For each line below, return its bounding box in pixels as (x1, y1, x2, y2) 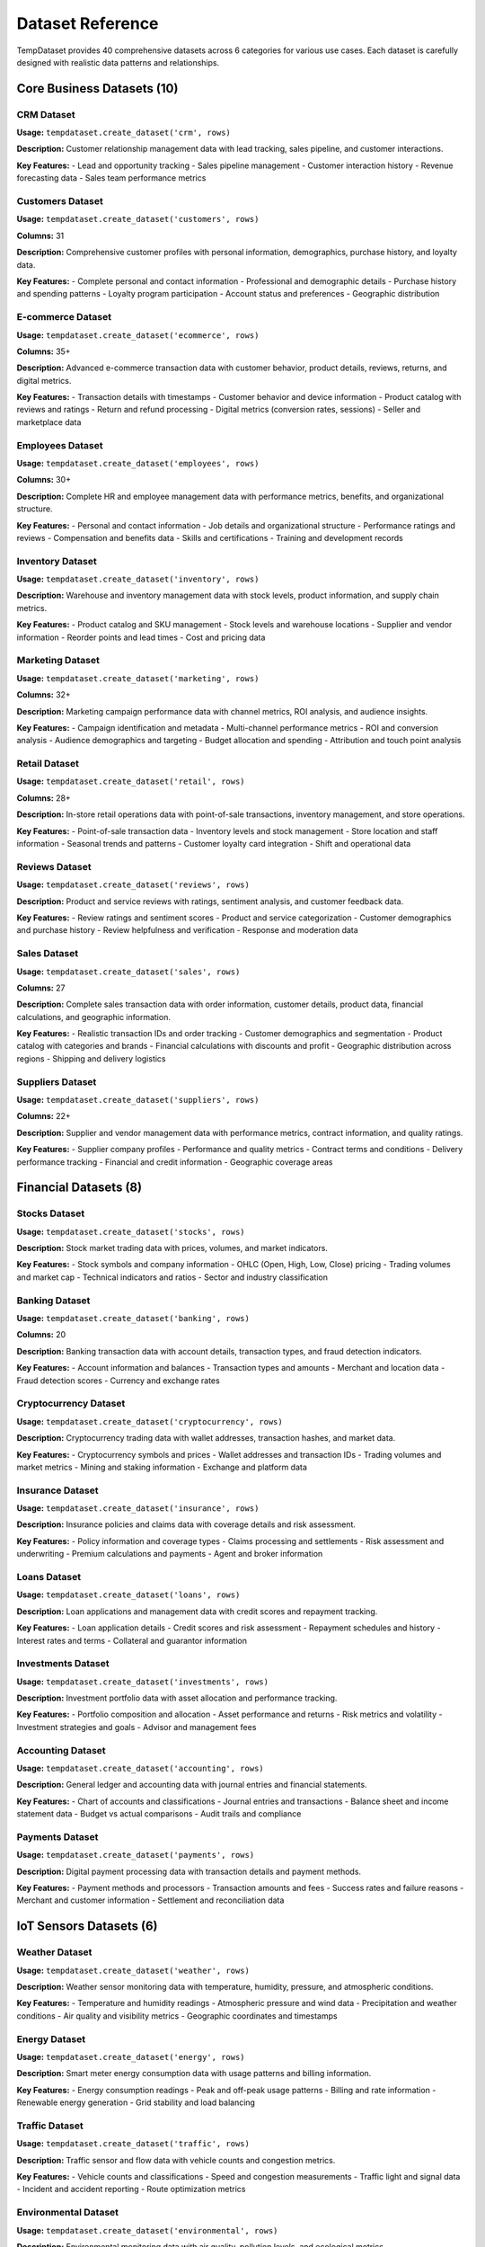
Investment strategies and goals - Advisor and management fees (16, 1721, 257, 1732)
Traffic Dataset (16, 2119, 84, 2132)
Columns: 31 (16, 230, 65, 241)
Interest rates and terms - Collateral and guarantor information (16, 1635, 247, 1646)
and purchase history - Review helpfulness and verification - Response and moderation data (16, 925, 358, 936)
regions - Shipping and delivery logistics (16, 1052, 166, 1064)
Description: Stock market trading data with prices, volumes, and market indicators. (16, 1243, 328, 1254)
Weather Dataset (16, 1946, 93, 1958)
